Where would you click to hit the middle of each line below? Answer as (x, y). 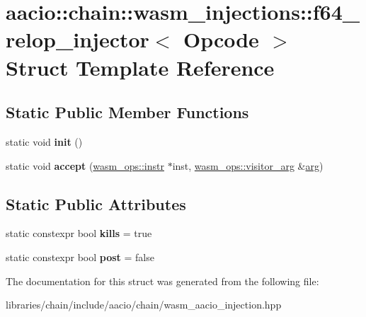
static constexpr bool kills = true (79, 233)
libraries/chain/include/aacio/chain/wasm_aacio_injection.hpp (144, 305)
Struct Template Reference (140, 67)
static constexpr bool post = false (80, 257)
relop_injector (78, 39)
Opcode (221, 39)
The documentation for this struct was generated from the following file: (162, 281)
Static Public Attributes (96, 203)
